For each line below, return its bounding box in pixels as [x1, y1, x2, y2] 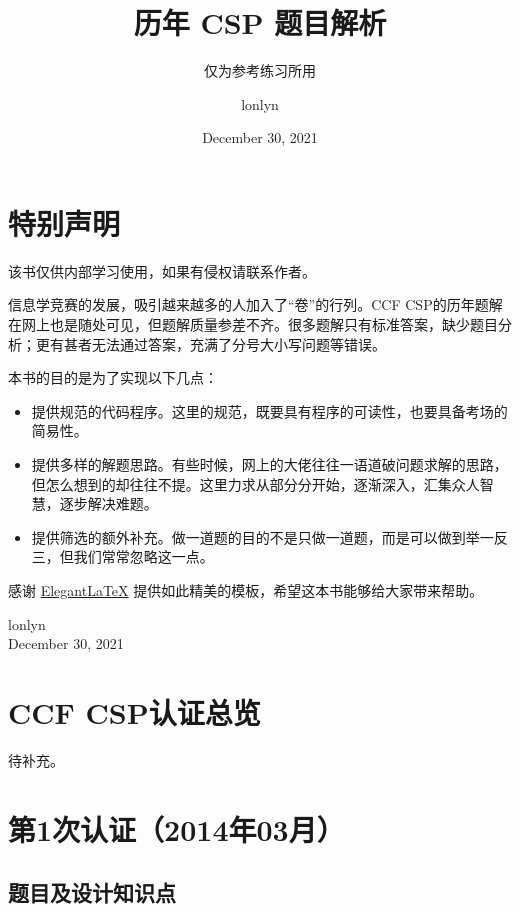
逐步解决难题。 [59, 493, 158, 514]
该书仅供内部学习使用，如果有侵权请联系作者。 [8, 260, 316, 281]
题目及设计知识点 [8, 877, 176, 908]
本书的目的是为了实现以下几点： [8, 367, 218, 388]
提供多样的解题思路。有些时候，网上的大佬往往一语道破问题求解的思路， [31, 454, 508, 474]
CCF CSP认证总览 [8, 691, 261, 732]
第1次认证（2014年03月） [8, 808, 345, 849]
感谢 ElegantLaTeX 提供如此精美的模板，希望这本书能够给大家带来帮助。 [8, 579, 484, 600]
